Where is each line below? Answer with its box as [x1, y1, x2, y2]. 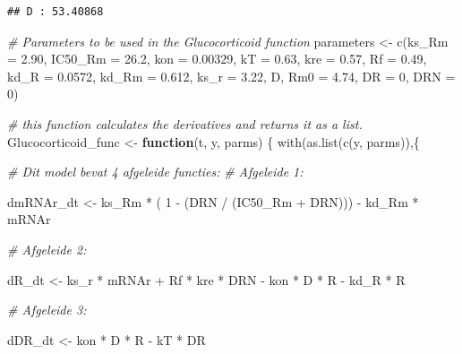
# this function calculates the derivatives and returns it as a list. [7, 114, 363, 133]
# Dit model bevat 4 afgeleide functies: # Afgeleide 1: [7, 162, 304, 181]
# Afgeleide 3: [7, 300, 87, 319]
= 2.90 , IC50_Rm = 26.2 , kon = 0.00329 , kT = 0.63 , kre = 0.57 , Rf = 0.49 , [7, 49, 427, 68]
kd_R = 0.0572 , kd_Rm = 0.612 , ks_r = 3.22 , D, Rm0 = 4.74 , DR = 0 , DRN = [7, 66, 456, 85]
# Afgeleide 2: [7, 239, 87, 258]
